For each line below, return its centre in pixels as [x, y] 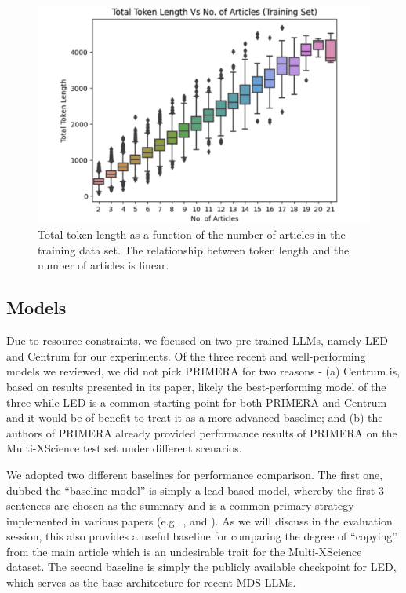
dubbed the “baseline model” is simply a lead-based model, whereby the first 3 [195, 490]
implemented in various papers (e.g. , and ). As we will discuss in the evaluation [199, 520]
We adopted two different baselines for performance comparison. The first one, [195, 474]
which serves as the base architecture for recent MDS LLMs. [151, 582]
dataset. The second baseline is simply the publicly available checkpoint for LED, [201, 567]
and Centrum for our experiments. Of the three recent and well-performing [186, 355]
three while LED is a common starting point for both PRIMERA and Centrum [197, 402]
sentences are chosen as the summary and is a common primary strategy [180, 505]
